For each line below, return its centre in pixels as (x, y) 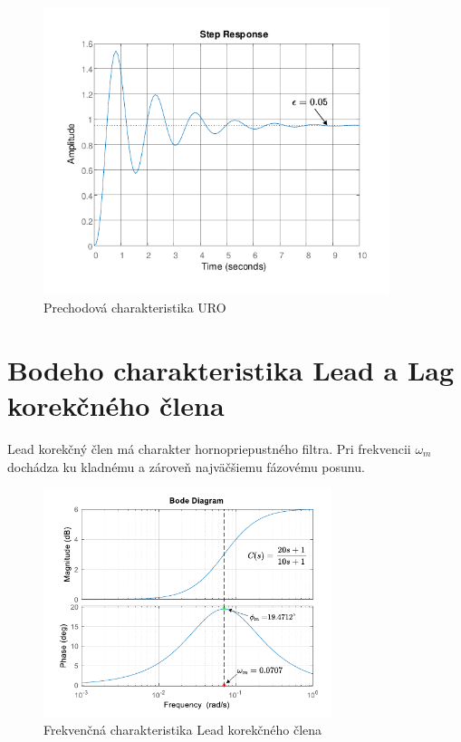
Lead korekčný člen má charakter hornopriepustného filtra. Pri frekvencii (209, 448)
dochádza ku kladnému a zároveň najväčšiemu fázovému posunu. (186, 466)
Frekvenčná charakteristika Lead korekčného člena (183, 730)
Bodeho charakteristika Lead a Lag (231, 369)
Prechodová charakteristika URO (135, 308)
